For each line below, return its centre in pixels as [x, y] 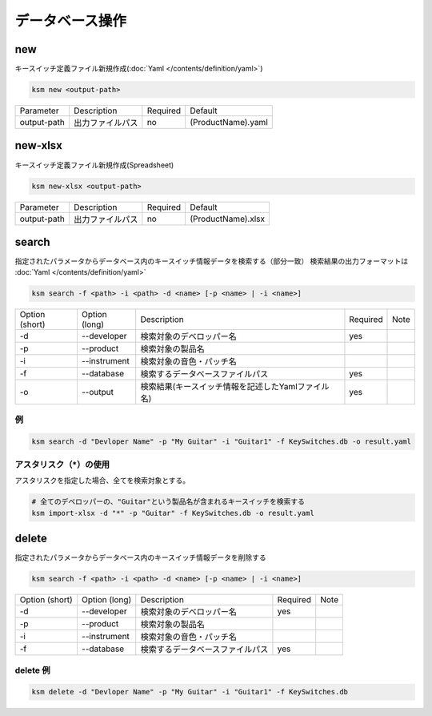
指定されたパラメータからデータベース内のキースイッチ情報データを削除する [141, 557]
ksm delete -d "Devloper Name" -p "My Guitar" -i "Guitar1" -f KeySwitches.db [190, 692]
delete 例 [33, 670]
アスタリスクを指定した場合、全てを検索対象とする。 [102, 481]
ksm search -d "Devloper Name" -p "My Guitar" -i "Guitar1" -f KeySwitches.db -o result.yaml [222, 441]
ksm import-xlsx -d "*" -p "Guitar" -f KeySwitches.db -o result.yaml [173, 513]
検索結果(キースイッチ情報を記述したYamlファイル [235, 387]
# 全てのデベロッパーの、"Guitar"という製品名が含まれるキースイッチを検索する [168, 502]
